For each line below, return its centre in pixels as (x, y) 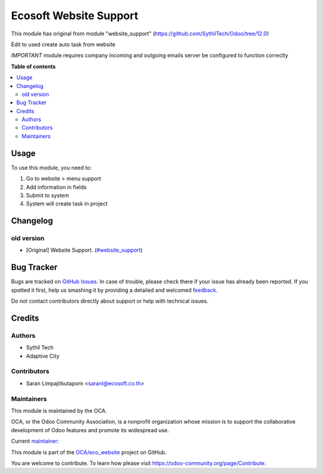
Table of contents (33, 67)
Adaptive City (43, 356)
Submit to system (48, 195)
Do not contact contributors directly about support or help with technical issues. (110, 301)
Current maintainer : (35, 441)
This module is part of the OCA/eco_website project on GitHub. (89, 452)
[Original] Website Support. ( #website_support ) (84, 250)
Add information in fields (56, 187)
